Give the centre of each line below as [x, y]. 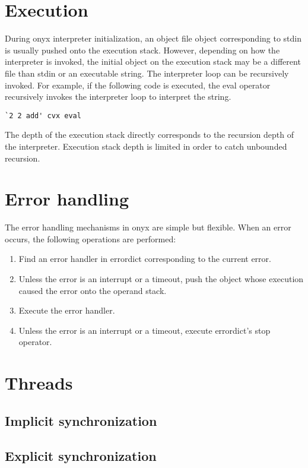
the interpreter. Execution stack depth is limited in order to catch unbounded [146, 146]
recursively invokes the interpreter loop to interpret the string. [118, 97]
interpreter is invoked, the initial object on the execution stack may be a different [153, 61]
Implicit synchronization [81, 420]
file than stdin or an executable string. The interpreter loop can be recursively [147, 73]
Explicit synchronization [81, 455]
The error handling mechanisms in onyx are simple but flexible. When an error [148, 227]
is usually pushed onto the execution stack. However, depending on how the [142, 50]
